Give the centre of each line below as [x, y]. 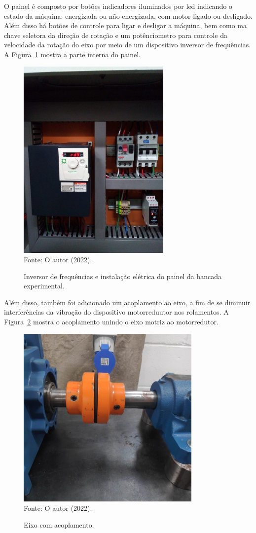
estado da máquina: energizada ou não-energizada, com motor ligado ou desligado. [128, 16]
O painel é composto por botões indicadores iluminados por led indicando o [118, 6]
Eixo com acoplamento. [59, 525]
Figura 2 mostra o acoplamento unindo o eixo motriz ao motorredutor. [111, 322]
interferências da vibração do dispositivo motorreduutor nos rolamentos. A [116, 312]
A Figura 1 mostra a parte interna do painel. [72, 54]
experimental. [44, 286]
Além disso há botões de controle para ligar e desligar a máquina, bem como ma [125, 25]
